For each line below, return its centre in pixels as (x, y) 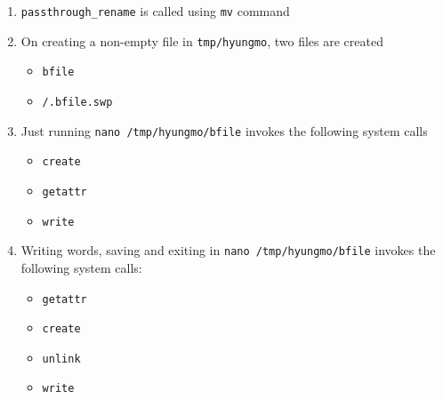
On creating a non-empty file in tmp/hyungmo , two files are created (202, 40)
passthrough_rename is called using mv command (155, 11)
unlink (61, 359)
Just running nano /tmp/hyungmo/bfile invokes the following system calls (224, 130)
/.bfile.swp (77, 102)
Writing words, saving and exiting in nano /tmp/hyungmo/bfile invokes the (228, 250)
